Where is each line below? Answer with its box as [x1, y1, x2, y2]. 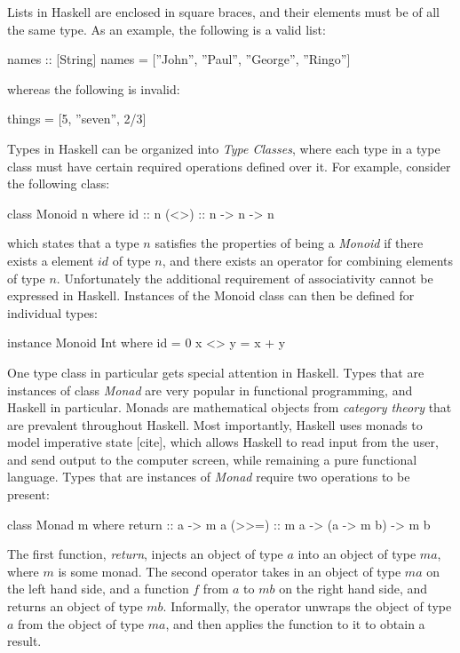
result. [7, 632, 42, 650]
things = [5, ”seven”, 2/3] [7, 109, 147, 128]
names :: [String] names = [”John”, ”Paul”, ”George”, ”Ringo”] [7, 50, 351, 68]
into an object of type [297, 545, 416, 563]
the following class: [7, 174, 110, 193]
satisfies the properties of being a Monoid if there [155, 234, 424, 252]
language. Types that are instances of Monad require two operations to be [7, 467, 410, 486]
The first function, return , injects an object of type [7, 545, 283, 563]
